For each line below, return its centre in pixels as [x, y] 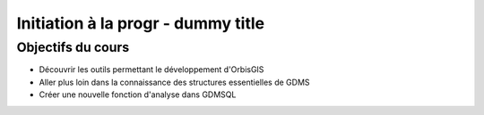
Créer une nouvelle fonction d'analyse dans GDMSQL [138, 94]
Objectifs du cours [73, 47]
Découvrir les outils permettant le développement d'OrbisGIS [151, 70]
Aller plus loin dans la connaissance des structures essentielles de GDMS [174, 82]
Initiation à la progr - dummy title [141, 23]
